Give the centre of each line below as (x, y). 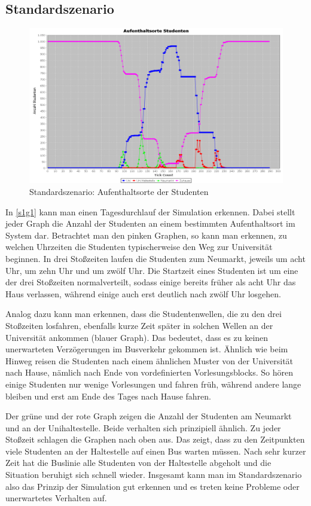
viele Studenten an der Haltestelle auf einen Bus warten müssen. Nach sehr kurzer (156, 451)
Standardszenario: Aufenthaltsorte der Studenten (119, 191)
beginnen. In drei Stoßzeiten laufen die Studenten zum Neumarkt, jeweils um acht (155, 258)
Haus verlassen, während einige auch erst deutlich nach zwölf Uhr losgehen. (143, 293)
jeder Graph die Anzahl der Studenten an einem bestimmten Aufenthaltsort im (150, 223)
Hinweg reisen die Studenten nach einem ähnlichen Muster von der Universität (150, 360)
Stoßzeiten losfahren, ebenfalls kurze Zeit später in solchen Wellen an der (139, 325)
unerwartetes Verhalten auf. (56, 498)
